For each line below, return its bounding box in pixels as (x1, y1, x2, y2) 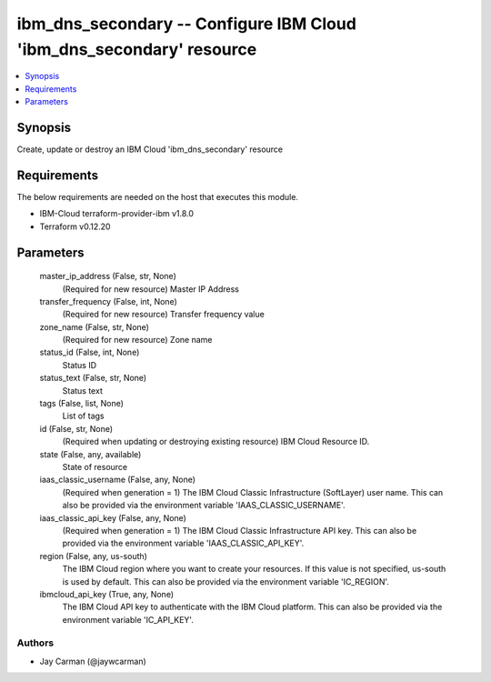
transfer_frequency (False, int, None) (39, 296, 177, 306)
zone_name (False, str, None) (39, 321, 150, 332)
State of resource (62, 461, 128, 472)
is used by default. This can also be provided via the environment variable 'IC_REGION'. (62, 576, 390, 587)
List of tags (62, 410, 105, 422)
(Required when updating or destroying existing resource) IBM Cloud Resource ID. (62, 436, 370, 447)
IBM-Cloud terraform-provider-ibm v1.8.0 (39, 208, 195, 219)
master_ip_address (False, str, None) (39, 271, 176, 282)
